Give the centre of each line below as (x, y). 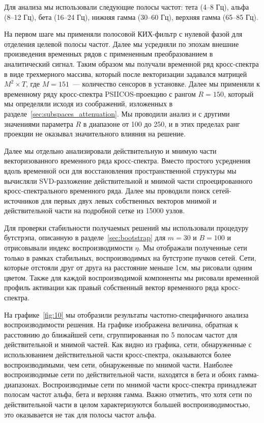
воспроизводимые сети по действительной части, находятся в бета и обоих (120, 374)
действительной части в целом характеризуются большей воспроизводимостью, (127, 404)
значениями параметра (39, 123)
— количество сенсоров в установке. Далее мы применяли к (166, 84)
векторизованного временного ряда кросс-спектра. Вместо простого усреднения (127, 161)
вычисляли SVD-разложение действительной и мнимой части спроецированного (128, 180)
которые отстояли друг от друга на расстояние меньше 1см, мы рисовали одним (128, 267)
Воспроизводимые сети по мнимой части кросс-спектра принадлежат (150, 384)
